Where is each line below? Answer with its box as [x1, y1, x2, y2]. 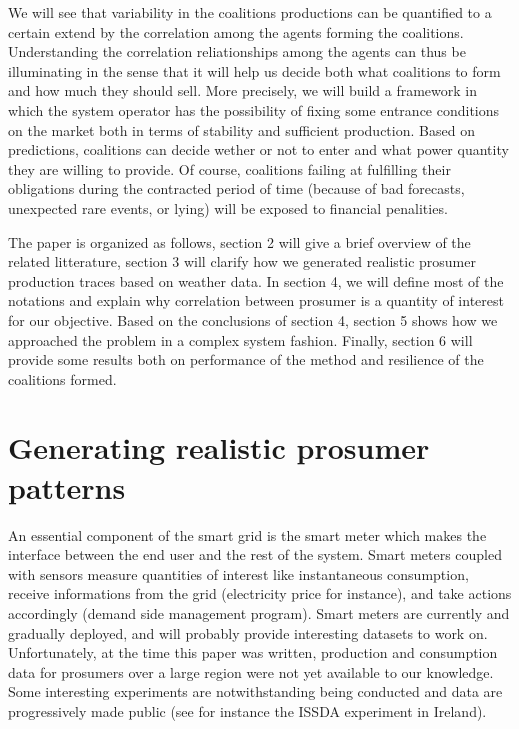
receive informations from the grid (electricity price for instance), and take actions [8, 583, 512, 604]
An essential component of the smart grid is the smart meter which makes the [8, 524, 487, 545]
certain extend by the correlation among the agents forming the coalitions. [8, 21, 464, 42]
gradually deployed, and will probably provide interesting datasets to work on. [8, 622, 488, 643]
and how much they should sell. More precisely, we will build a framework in [8, 80, 477, 101]
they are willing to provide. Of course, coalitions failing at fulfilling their [8, 158, 451, 179]
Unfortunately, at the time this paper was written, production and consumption [8, 642, 498, 663]
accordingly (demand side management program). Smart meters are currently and [8, 602, 510, 623]
